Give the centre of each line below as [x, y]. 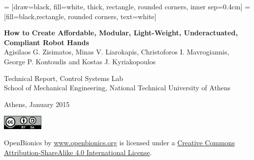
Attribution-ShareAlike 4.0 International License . [78, 152]
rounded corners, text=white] [112, 16]
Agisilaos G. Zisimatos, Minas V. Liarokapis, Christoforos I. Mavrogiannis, [117, 52]
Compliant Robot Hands [47, 42]
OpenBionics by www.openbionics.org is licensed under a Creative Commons [119, 143]
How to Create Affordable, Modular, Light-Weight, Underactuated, [121, 33]
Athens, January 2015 [37, 104]
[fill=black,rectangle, [35, 16]
